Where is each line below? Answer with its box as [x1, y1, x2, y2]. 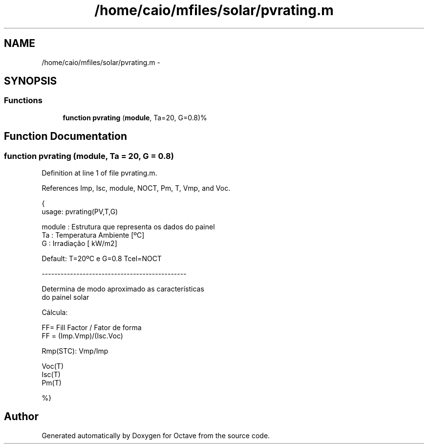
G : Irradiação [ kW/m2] [42, 239, 117, 248]
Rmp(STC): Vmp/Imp [42, 347, 108, 356]
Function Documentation [4, 130, 127, 143]
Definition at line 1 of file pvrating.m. [42, 169, 157, 178]
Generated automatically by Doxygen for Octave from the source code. [42, 431, 270, 440]
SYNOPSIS [4, 75, 57, 88]
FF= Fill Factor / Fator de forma [42, 323, 142, 332]
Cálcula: [42, 308, 68, 317]
